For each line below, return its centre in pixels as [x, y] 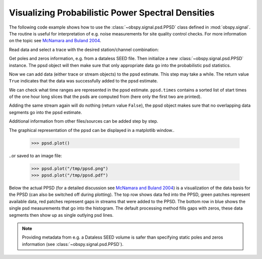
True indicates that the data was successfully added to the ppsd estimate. [83, 81]
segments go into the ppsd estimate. [46, 112]
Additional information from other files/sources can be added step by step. [84, 121]
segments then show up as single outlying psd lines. [61, 215]
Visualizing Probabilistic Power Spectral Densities [112, 13]
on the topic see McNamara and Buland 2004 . [55, 41]
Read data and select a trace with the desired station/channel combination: [84, 49]
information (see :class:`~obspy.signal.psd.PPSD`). [73, 244]
